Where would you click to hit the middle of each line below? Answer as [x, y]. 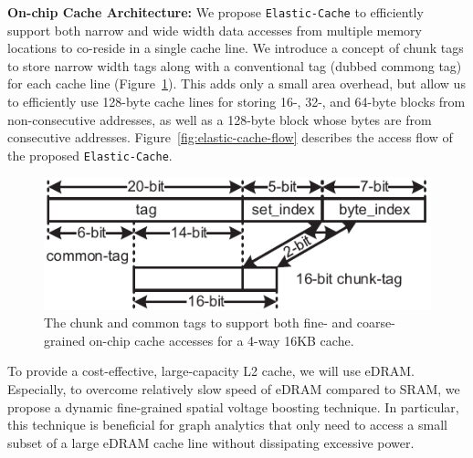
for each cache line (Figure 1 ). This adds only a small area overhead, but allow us [236, 83]
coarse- [376, 323]
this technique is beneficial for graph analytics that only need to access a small [227, 425]
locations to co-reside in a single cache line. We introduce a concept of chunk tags [236, 48]
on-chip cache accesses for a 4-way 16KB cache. [221, 340]
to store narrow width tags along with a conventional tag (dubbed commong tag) [235, 65]
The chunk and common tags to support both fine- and [199, 323]
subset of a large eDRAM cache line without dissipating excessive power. [211, 442]
